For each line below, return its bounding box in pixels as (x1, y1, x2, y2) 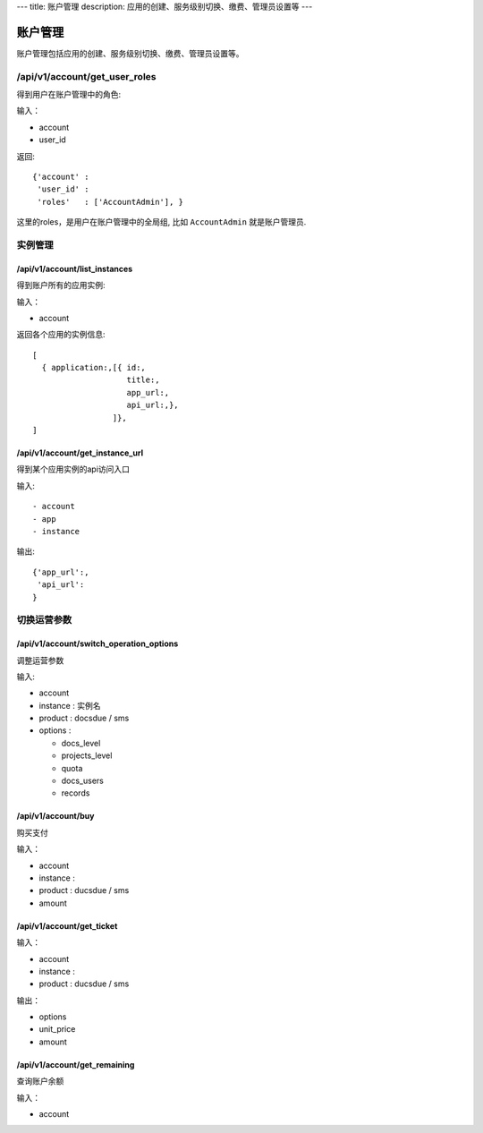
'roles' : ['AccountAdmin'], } (37, 197, 183, 207)
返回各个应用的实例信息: (16, 329, 106, 340)
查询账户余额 (16, 1076, 64, 1086)
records (61, 788, 90, 798)
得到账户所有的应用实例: (16, 280, 106, 291)
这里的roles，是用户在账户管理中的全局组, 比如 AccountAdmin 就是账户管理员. (16, 217, 307, 227)
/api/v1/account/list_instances (16, 263, 133, 274)
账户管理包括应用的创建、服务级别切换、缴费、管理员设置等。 (16, 47, 244, 58)
